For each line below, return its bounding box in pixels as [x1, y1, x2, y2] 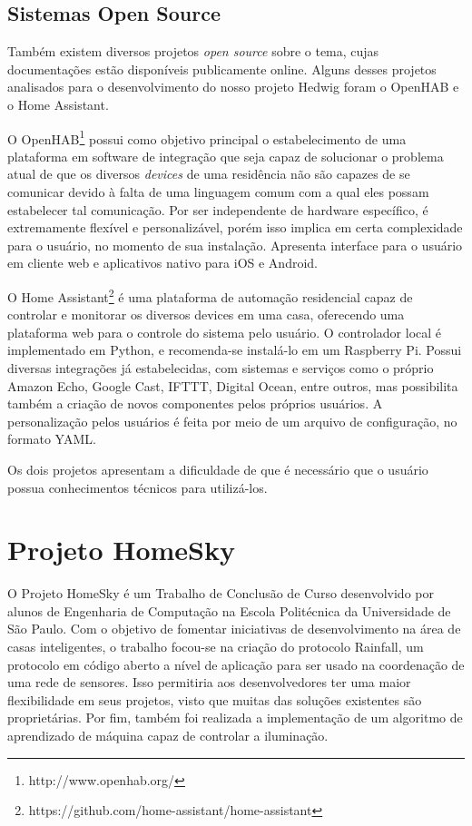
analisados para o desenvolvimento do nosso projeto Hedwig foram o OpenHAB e [7, 77, 459, 96]
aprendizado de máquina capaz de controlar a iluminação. [7, 726, 329, 745]
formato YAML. [7, 429, 96, 448]
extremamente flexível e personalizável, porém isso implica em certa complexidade [7, 218, 463, 237]
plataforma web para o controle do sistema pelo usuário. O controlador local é [7, 322, 442, 341]
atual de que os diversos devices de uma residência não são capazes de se [7, 164, 410, 183]
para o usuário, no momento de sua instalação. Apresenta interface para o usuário [7, 235, 463, 254]
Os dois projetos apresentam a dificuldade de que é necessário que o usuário [7, 459, 428, 478]
